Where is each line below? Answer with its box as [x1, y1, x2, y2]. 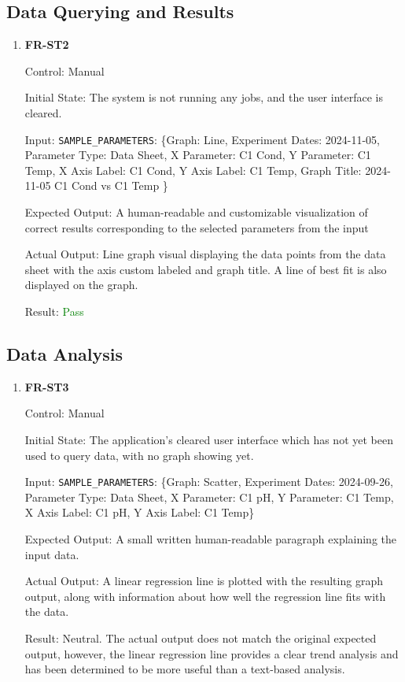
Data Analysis [6, 341, 123, 365]
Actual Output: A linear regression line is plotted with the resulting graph [24, 573, 383, 589]
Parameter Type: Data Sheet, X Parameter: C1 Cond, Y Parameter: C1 [24, 146, 371, 163]
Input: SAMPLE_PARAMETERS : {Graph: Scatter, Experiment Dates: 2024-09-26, [24, 473, 393, 490]
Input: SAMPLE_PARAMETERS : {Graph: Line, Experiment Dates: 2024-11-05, [24, 131, 380, 147]
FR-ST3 [24, 378, 69, 395]
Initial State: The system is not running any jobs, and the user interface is [24, 89, 383, 106]
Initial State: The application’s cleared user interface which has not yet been [24, 431, 393, 447]
